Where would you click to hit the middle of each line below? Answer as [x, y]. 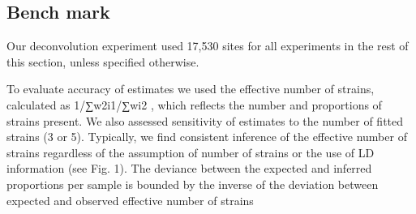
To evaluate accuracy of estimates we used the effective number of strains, [191, 89]
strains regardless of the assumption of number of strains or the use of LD [191, 152]
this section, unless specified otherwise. [103, 61]
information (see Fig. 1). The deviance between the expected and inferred [189, 168]
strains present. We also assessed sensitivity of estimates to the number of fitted [205, 120]
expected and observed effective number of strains [130, 200]
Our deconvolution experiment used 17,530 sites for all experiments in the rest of [208, 46]
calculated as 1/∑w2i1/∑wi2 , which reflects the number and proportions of [194, 104]
